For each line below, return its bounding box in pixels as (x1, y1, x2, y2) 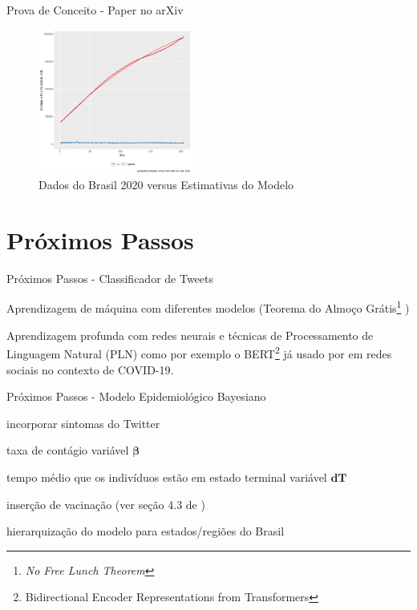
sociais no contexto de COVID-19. (6, 361, 174, 378)
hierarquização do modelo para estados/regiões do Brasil (6, 523, 285, 539)
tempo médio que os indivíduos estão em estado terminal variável (6, 468, 327, 485)
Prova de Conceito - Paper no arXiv (6, 2, 184, 18)
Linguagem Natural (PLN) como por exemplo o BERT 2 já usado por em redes (6, 343, 392, 362)
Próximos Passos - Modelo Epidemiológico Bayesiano (6, 388, 266, 405)
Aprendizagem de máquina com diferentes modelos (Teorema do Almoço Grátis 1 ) (6, 297, 410, 317)
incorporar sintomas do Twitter (6, 414, 160, 431)
